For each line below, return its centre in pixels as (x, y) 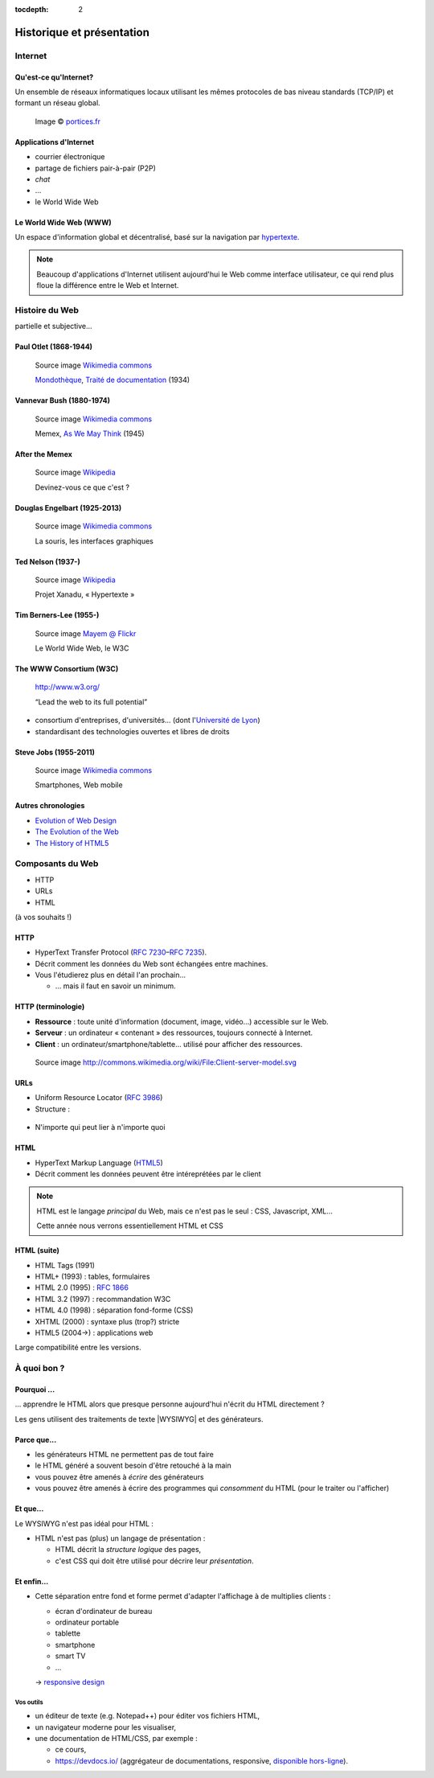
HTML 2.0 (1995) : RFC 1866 (82, 1287)
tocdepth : (32, 9)
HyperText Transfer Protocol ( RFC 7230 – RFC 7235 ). (121, 952)
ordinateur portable (87, 1622)
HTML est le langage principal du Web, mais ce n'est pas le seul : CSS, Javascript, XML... (185, 1211)
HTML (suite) (37, 1250)
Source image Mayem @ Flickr (86, 633)
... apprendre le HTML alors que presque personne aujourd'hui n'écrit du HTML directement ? (170, 1404)
